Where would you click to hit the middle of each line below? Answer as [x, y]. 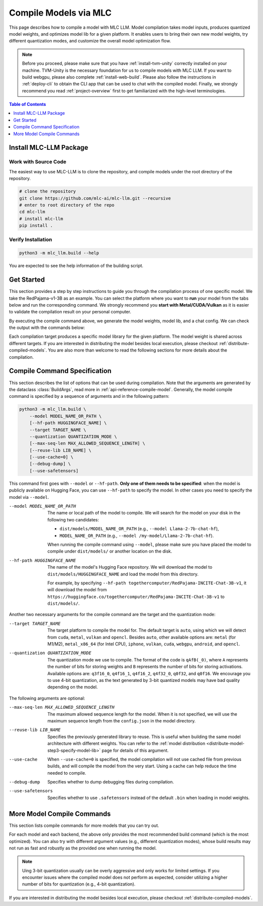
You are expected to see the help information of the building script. [76, 266]
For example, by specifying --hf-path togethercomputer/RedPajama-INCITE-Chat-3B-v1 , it [147, 583]
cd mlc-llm [32, 212]
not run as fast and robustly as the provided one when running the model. [83, 848]
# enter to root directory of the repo [67, 205]
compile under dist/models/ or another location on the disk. [110, 551]
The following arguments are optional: [47, 698]
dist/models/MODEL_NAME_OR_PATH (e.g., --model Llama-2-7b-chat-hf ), [139, 529]
